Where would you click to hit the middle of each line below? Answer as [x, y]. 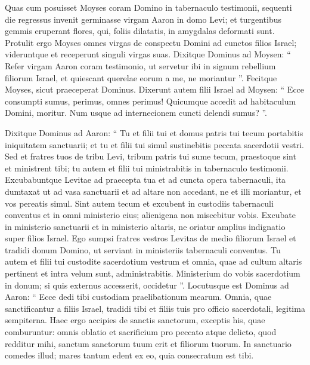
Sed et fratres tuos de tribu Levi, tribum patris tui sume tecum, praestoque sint [151, 156]
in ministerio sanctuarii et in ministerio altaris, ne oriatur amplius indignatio [145, 226]
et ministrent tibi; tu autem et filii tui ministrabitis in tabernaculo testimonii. [147, 168]
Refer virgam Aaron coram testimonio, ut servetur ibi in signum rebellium [140, 65]
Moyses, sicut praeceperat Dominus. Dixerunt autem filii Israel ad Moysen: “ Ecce [155, 89]
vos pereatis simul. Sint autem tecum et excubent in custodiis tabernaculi [139, 203]
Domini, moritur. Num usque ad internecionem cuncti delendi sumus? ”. [136, 113]
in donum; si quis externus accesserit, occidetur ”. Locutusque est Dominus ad [147, 285]
